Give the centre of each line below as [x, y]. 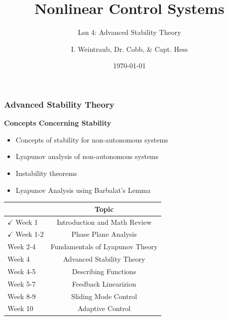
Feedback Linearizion [104, 283]
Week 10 [20, 308]
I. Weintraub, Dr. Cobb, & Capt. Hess [129, 49]
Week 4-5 [22, 271]
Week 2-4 [22, 246]
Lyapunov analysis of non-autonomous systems [87, 156]
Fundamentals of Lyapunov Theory [104, 246]
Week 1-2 [30, 234]
